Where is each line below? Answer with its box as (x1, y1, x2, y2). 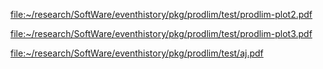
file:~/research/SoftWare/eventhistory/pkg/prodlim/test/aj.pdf (10, 47, 264, 59)
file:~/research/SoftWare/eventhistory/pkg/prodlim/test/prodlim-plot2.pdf (10, 9, 313, 20)
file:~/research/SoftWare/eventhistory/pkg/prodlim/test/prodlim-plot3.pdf (10, 28, 313, 39)
